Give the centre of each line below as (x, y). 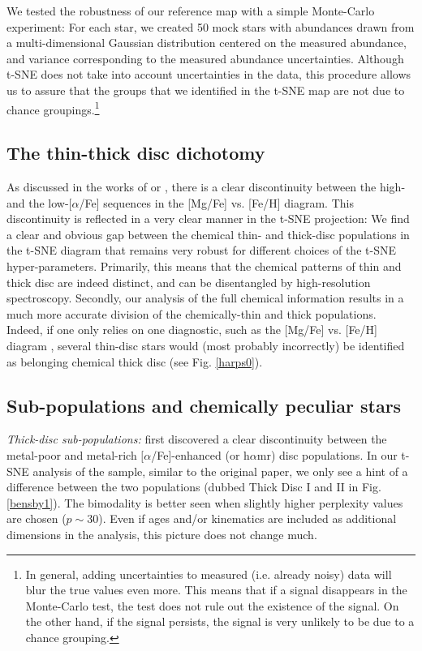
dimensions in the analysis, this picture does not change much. (162, 534)
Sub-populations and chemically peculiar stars (204, 405)
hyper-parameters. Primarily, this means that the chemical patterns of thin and (204, 266)
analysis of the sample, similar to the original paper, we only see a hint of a (220, 471)
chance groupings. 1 (53, 108)
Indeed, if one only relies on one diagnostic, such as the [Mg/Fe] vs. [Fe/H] (192, 330)
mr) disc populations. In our (327, 454)
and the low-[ (39, 202)
